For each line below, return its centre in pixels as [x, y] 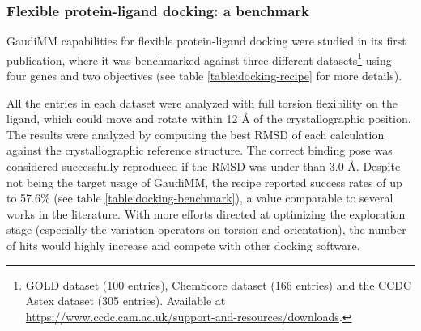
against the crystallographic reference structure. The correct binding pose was [200, 150]
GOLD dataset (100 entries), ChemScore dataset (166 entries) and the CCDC [219, 284]
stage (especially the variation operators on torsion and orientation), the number [206, 229]
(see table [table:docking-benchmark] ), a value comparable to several [223, 198]
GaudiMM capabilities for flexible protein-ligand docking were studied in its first [206, 41]
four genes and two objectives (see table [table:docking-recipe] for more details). [204, 76]
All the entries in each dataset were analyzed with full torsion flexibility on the [202, 102]
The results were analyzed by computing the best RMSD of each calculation [196, 134]
